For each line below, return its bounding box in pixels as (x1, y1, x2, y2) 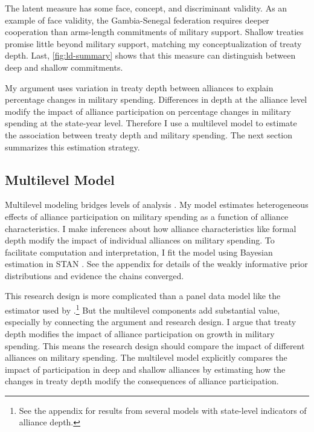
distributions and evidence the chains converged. (5, 269, 184, 282)
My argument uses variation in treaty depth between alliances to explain (5, 81, 274, 94)
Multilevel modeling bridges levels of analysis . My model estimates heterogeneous (5, 198, 309, 211)
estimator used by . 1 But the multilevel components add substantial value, (5, 302, 280, 316)
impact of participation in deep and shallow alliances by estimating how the (5, 363, 286, 375)
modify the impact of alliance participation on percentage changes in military (5, 105, 291, 117)
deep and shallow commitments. (5, 60, 123, 73)
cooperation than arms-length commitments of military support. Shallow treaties (5, 25, 304, 38)
